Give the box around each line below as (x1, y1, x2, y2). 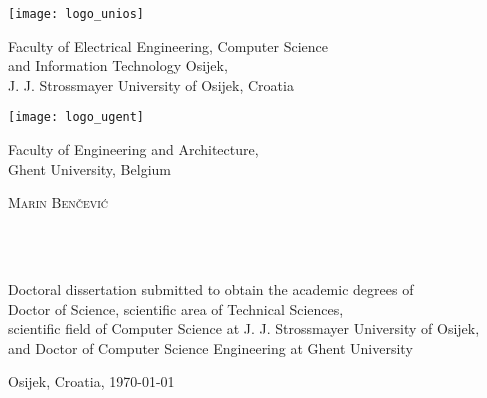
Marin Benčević (8, 192, 109, 213)
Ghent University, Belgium (8, 158, 171, 179)
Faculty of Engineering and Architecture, (8, 139, 259, 160)
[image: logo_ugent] (8, 110, 145, 125)
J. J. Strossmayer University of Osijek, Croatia (8, 74, 294, 95)
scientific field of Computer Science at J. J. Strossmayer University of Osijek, (8, 318, 480, 339)
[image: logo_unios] (8, 7, 145, 21)
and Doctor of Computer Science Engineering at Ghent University (8, 337, 413, 358)
